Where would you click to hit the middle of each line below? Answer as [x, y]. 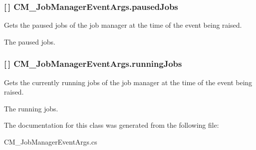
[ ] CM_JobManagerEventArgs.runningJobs [93, 64]
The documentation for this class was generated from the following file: [111, 125]
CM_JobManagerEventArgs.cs [51, 142]
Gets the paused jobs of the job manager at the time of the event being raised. [123, 25]
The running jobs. [31, 108]
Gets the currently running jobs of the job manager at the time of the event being [128, 82]
